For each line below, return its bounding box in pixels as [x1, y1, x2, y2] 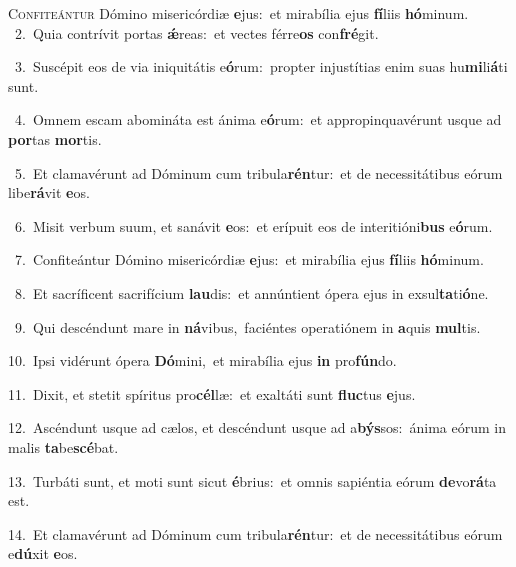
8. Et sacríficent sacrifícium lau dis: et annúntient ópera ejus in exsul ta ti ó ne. [14, 282, 489, 303]
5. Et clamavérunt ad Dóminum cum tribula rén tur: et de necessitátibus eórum [14, 162, 503, 183]
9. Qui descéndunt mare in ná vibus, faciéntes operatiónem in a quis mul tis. [14, 316, 481, 337]
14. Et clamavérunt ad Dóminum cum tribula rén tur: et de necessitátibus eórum [8, 523, 503, 544]
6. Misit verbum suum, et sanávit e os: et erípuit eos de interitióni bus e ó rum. [14, 215, 493, 236]
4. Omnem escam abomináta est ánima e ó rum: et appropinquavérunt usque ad [14, 109, 502, 130]
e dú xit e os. [8, 543, 78, 564]
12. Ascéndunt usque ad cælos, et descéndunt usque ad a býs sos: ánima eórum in [8, 417, 506, 438]
